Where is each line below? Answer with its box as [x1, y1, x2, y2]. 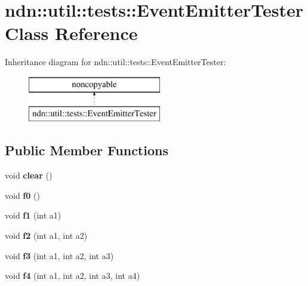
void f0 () [5, 189, 40, 201]
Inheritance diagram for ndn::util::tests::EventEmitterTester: [5, 56, 226, 68]
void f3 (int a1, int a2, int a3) [5, 249, 114, 262]
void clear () [5, 169, 53, 182]
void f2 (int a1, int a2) [5, 229, 88, 242]
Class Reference [5, 21, 138, 45]
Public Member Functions [5, 141, 168, 159]
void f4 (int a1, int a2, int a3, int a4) [5, 269, 140, 282]
